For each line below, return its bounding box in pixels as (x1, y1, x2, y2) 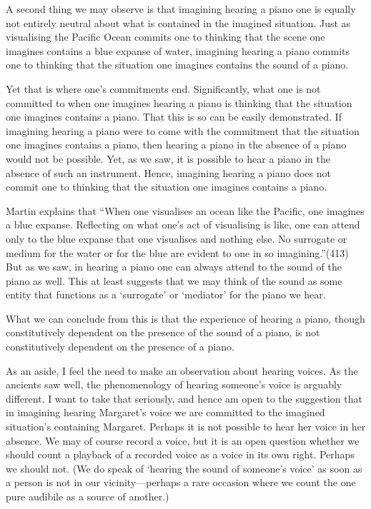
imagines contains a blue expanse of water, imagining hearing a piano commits (6, 43, 350, 58)
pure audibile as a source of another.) (6, 489, 169, 503)
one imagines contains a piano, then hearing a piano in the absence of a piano (6, 137, 347, 152)
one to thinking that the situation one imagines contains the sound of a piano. (6, 57, 349, 72)
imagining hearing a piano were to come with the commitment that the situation (6, 123, 360, 138)
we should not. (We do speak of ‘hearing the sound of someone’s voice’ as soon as (6, 460, 362, 475)
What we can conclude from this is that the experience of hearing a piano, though (6, 311, 365, 326)
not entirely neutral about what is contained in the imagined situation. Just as (6, 15, 351, 30)
